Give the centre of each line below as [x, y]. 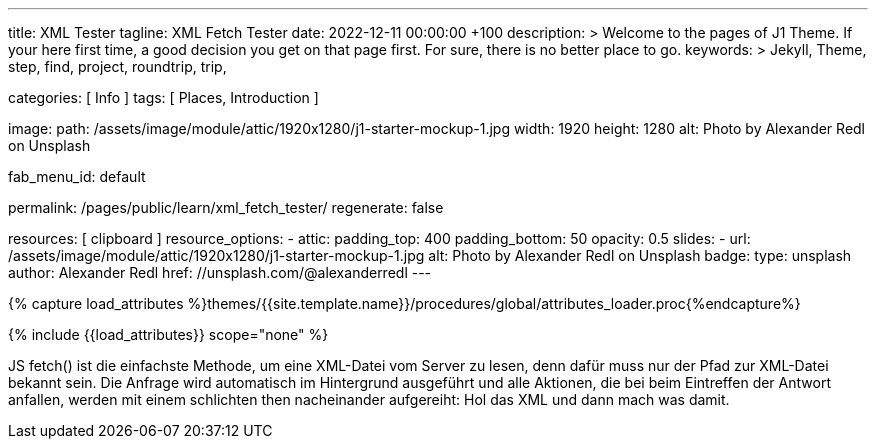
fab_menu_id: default [77, 176]
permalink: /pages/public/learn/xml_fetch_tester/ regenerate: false [226, 207]
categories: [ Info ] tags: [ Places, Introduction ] [163, 97]
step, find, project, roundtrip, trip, [117, 66]
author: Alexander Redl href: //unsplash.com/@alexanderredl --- [220, 272]
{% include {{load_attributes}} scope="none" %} [168, 334]
